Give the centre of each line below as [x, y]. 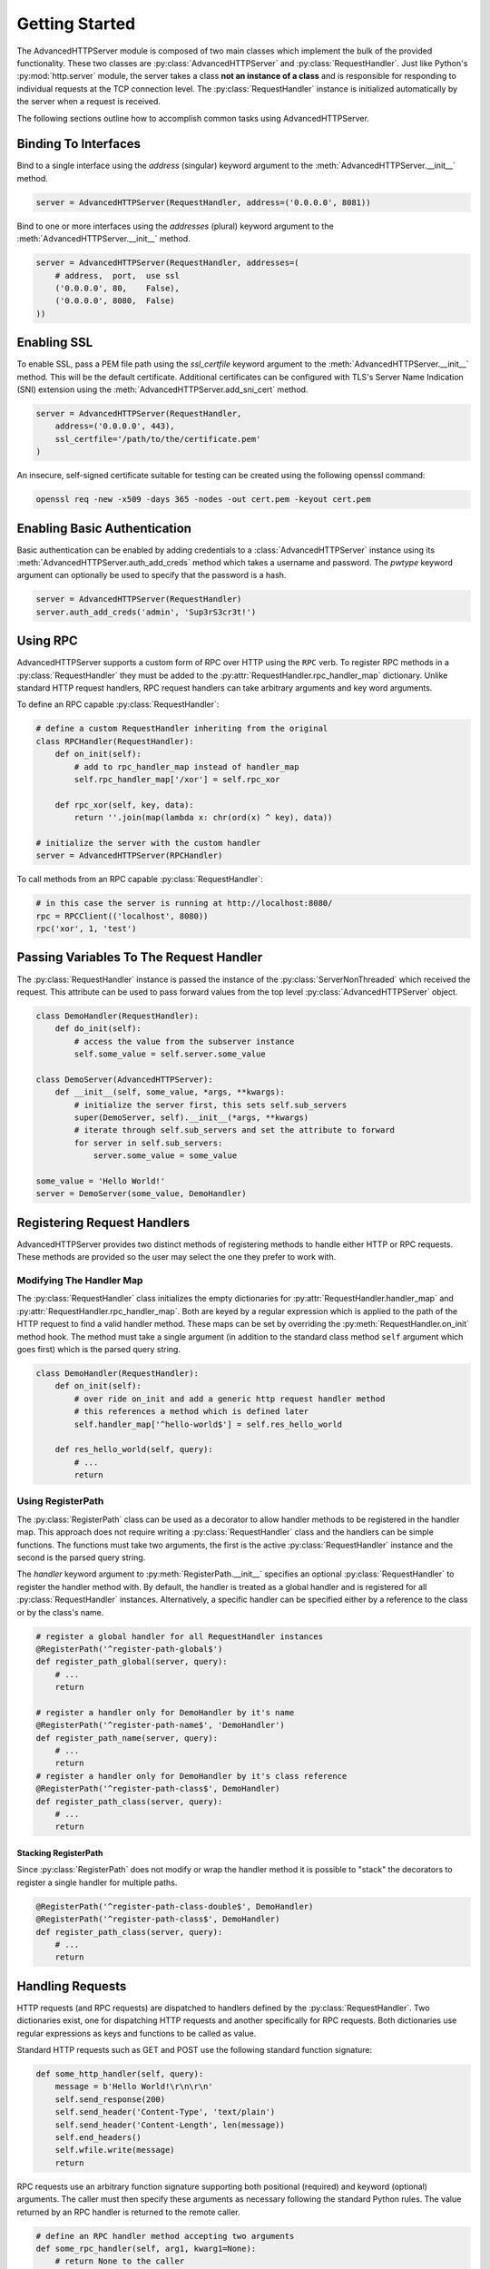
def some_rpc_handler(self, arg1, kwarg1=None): [146, 2248]
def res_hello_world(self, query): [134, 1449]
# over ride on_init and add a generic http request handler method [230, 1399]
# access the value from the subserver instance [184, 1041]
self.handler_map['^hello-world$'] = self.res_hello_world [208, 1424]
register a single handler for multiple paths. [97, 1882]
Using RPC [48, 641]
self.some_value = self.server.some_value [170, 1054]
